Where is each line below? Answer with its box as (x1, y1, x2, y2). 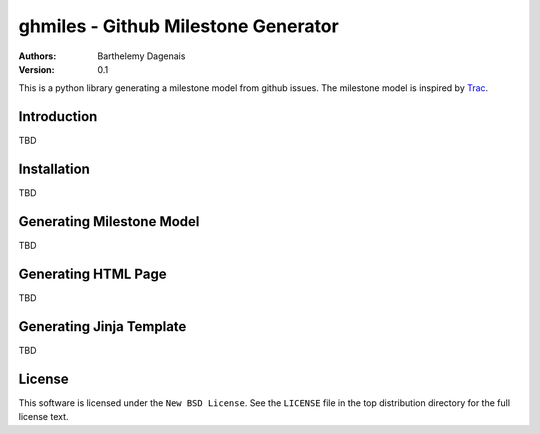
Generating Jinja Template (18, 318, 187, 335)
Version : (18, 63, 55, 75)
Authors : (18, 50, 57, 62)
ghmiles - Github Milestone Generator (18, 15, 339, 37)
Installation (18, 161, 90, 178)
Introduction (18, 108, 98, 125)
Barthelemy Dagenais (97, 50, 186, 62)
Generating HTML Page (18, 265, 167, 282)
